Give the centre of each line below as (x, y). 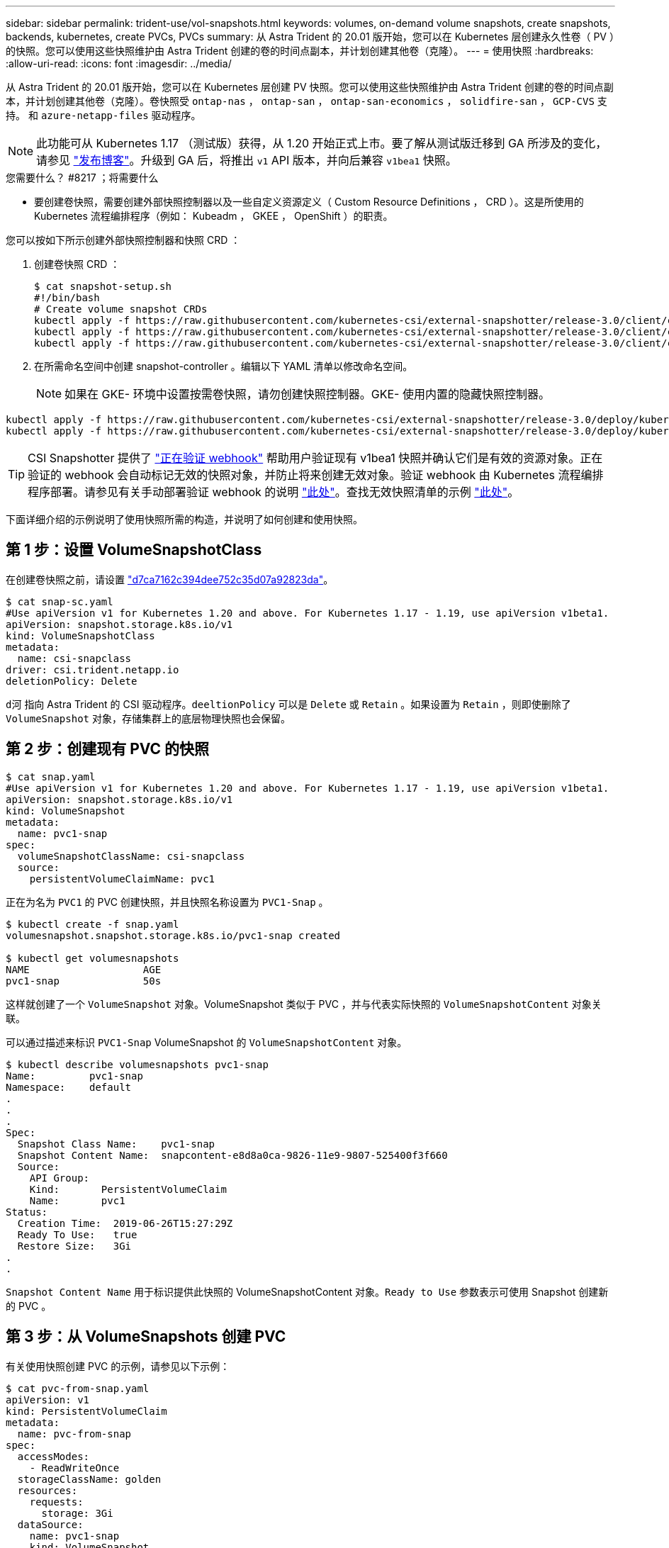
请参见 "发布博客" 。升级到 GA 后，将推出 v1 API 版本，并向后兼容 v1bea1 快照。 (247, 160)
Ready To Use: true (77, 1234)
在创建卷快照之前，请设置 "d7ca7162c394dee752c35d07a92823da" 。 (170, 579)
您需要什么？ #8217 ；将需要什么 (82, 178)
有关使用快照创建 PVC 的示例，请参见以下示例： (118, 1366)
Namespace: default (69, 1087)
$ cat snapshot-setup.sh (103, 286)
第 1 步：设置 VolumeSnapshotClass (134, 550)
